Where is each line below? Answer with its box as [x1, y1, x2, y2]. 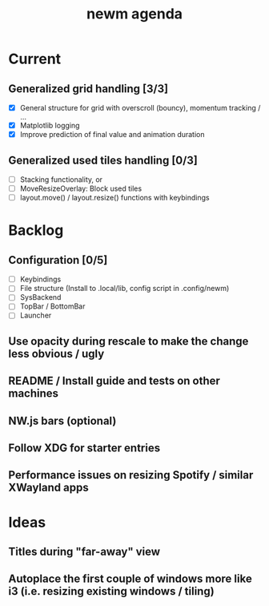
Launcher [19, 310, 52, 321]
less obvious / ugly [8, 346, 105, 361]
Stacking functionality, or [19, 175, 102, 184]
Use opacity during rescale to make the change [8, 334, 249, 348]
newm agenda [86, 5, 183, 23]
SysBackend [19, 293, 62, 302]
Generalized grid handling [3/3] [8, 82, 169, 95]
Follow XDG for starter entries [8, 442, 161, 455]
